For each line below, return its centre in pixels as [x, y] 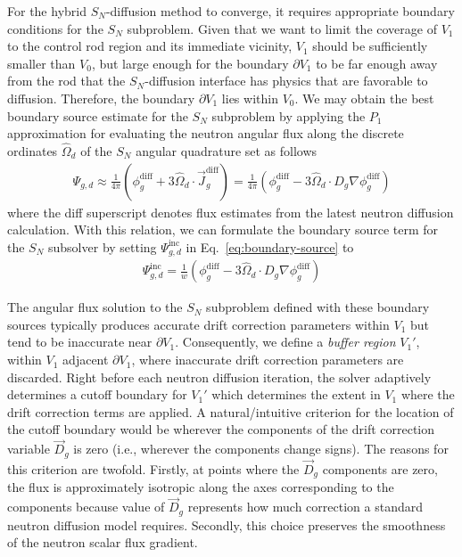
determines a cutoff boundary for [97, 394]
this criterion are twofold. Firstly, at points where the [153, 468]
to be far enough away [377, 63]
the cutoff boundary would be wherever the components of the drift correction [221, 429]
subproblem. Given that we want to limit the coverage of [282, 28]
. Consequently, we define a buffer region [285, 342]
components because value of [86, 507]
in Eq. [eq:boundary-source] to [270, 246]
